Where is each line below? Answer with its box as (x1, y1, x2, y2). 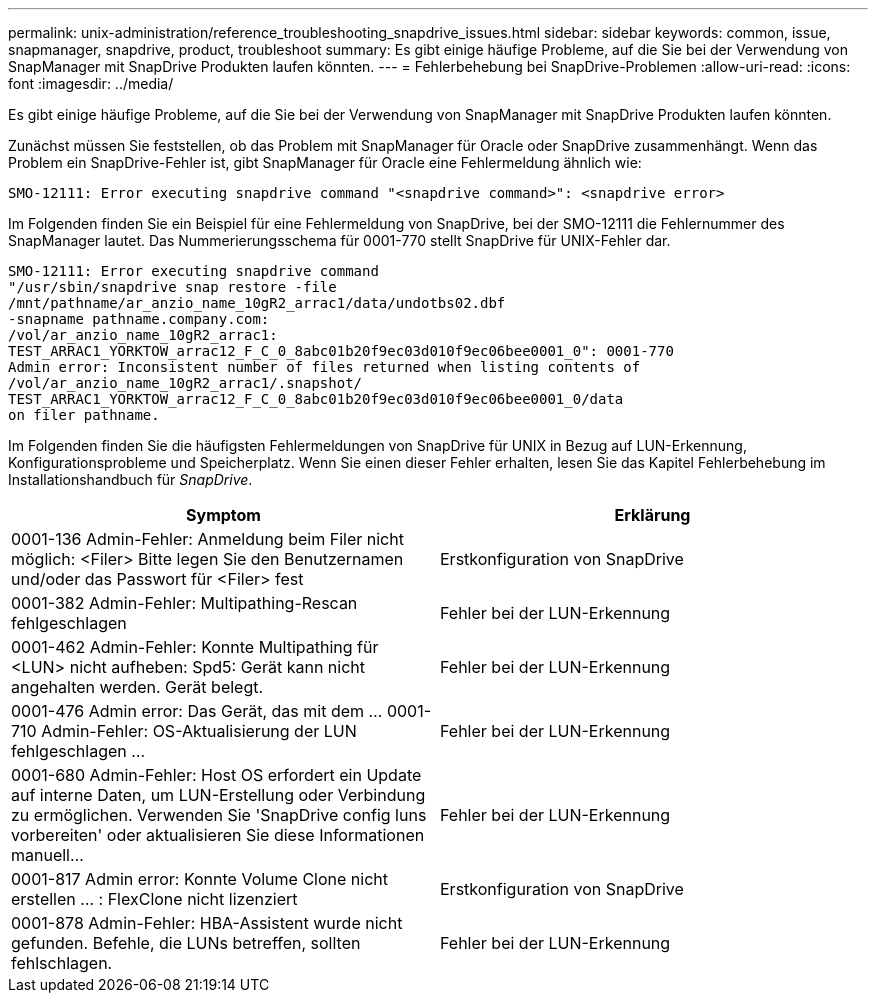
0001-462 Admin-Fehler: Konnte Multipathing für (11, 637, 379, 657)
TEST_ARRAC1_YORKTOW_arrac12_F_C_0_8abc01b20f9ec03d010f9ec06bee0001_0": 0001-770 (8, 343, 674, 359)
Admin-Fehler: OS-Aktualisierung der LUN (41, 721, 357, 741)
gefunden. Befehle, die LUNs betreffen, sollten (11, 933, 361, 953)
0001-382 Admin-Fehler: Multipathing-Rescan (11, 593, 358, 613)
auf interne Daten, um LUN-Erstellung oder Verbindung (11, 785, 426, 805)
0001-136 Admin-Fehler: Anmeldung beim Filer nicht (11, 529, 404, 549)
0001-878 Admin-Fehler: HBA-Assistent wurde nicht (11, 913, 403, 933)
